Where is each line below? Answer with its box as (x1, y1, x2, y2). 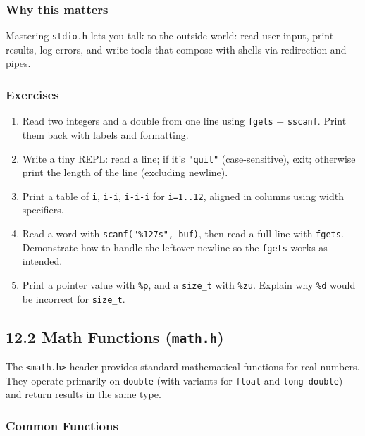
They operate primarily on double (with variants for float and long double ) (6, 373, 343, 387)
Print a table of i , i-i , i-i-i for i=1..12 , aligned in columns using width (22, 188, 344, 203)
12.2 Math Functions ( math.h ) (6, 325, 224, 347)
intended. (22, 254, 63, 268)
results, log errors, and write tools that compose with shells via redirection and (6, 42, 347, 56)
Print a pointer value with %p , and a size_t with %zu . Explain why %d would (22, 277, 356, 292)
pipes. (6, 56, 31, 70)
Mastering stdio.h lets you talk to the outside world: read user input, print (6, 28, 334, 43)
